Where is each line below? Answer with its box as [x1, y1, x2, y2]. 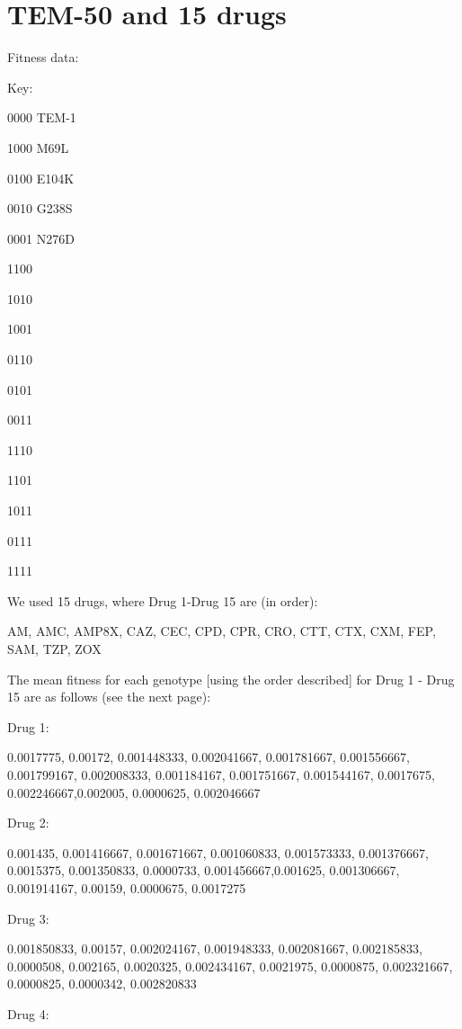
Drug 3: [7, 908, 49, 927]
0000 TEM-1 [7, 108, 76, 127]
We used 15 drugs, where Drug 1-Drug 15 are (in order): [7, 591, 318, 610]
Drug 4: [7, 1004, 49, 1023]
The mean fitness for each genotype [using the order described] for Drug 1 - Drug [7, 669, 455, 688]
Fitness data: [7, 48, 79, 67]
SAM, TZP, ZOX [7, 640, 102, 658]
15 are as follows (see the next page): [7, 687, 211, 706]
